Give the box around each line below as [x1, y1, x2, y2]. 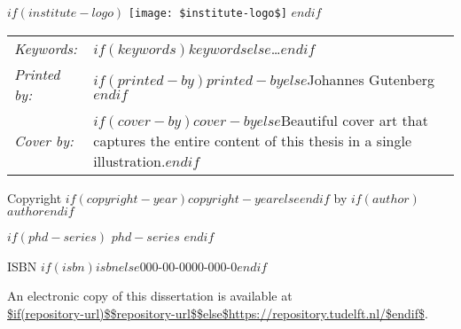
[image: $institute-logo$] [128, 7, 287, 20]
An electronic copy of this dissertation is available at [7, 286, 293, 305]
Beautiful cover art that [280, 109, 428, 130]
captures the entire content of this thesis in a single [93, 129, 412, 151]
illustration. [93, 150, 166, 171]
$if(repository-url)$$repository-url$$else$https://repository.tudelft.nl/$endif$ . [7, 304, 428, 323]
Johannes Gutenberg [307, 68, 435, 90]
